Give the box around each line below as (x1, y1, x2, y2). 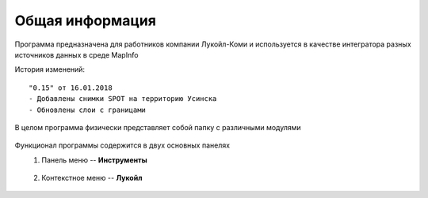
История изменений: (14, 65, 86, 74)
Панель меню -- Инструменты (41, 155, 147, 165)
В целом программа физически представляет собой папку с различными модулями (14, 122, 301, 132)
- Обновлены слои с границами (29, 105, 147, 114)
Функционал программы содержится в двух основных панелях (14, 140, 230, 150)
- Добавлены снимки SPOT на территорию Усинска (29, 95, 217, 103)
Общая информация (14, 12, 156, 29)
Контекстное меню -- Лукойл (41, 174, 143, 183)
